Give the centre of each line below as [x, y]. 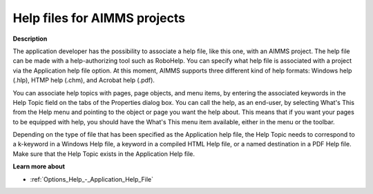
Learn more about [39, 166]
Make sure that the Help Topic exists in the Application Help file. [104, 154]
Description [30, 39]
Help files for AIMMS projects [99, 18]
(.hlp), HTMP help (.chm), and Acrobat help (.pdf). [84, 80]
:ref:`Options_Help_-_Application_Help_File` [92, 179]
